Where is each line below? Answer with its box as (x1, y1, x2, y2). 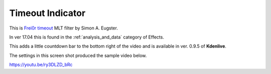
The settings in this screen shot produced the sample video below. (9, 52, 147, 58)
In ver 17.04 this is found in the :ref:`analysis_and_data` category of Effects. (9, 34, 164, 40)
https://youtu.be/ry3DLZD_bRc (9, 61, 73, 67)
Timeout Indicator (9, 7, 86, 18)
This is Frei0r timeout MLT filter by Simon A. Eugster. (9, 25, 118, 31)
